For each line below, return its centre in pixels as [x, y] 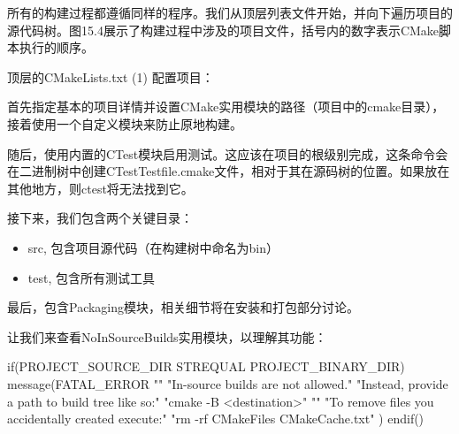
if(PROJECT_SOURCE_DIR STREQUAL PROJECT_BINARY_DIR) [206, 366]
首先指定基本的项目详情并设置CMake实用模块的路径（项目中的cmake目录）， [226, 107]
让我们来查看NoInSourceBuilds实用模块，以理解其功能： [167, 336]
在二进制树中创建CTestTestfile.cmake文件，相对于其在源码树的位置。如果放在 [229, 171]
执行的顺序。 [56, 47]
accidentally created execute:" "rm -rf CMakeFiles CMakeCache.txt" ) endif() [216, 419]
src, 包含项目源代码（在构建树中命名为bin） [153, 247]
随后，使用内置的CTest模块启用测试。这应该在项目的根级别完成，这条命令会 [228, 153]
